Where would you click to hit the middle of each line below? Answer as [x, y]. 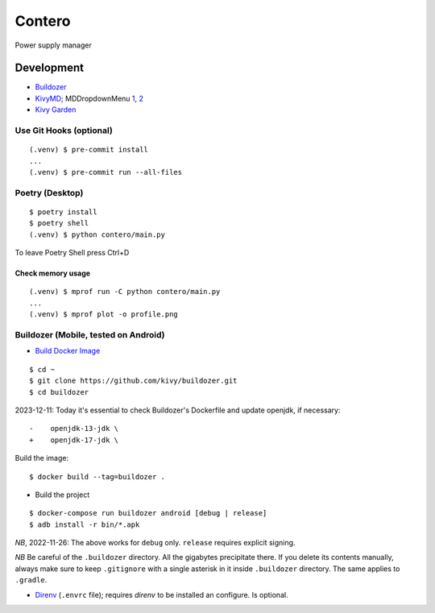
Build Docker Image [68, 351]
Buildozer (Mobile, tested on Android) [90, 335]
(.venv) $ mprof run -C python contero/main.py [125, 292]
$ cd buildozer [59, 392]
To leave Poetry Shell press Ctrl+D [72, 253]
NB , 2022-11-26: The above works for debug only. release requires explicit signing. [155, 543]
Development [50, 68]
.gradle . [31, 580]
